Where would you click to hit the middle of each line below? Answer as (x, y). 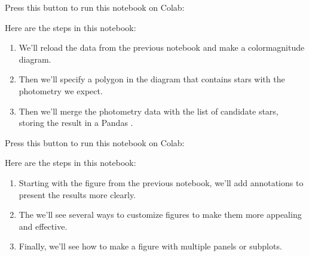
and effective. (43, 226)
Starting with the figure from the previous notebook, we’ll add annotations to (161, 182)
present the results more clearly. (77, 194)
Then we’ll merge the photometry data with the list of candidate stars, (149, 111)
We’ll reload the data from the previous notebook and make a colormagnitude (162, 47)
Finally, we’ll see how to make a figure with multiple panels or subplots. (150, 246)
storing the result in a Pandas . (76, 123)
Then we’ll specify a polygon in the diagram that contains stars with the (152, 79)
